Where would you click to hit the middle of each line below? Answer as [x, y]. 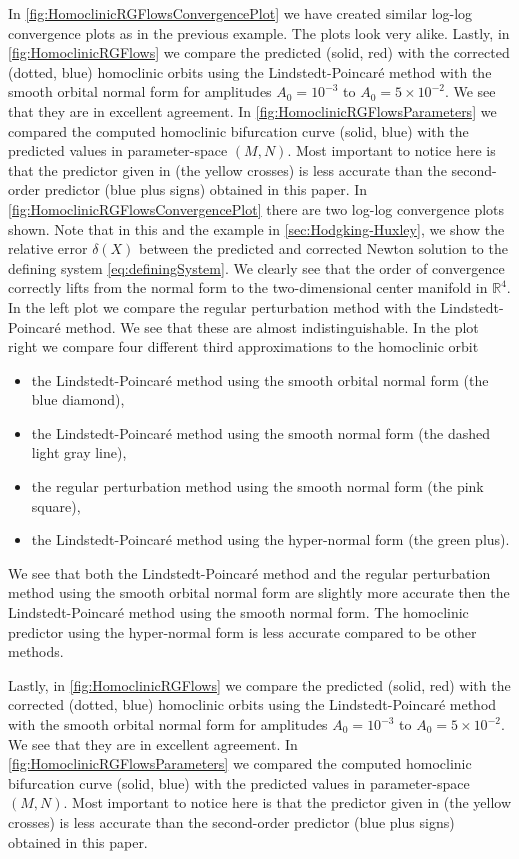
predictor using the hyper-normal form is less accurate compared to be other [242, 631]
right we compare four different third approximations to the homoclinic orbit [243, 346]
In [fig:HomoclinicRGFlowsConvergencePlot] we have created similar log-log [240, 13]
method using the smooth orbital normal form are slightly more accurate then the [259, 592]
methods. [36, 651]
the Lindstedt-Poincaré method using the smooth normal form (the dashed [260, 432]
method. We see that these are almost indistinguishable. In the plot [272, 326]
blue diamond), [78, 399]
